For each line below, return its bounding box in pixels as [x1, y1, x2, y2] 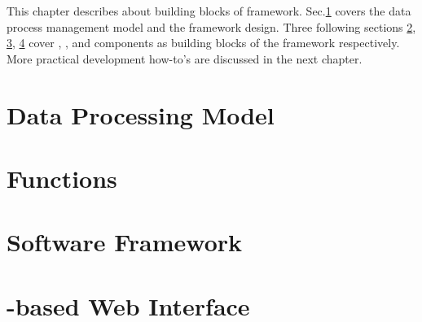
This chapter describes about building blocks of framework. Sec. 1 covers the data [7, 2, 411, 19]
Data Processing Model [7, 98, 275, 131]
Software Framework [7, 225, 243, 259]
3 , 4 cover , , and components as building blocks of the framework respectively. [7, 34, 400, 51]
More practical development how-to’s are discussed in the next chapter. [7, 50, 363, 67]
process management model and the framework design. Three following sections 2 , [7, 18, 416, 35]
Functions [7, 161, 117, 194]
